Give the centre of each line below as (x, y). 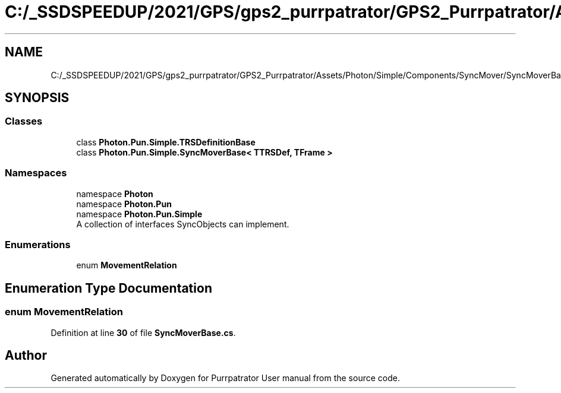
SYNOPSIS (37, 98)
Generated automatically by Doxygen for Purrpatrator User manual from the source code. (225, 378)
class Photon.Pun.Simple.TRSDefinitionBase (166, 142)
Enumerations (38, 244)
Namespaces (36, 173)
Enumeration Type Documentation (108, 288)
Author (26, 355)
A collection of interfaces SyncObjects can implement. (183, 224)
